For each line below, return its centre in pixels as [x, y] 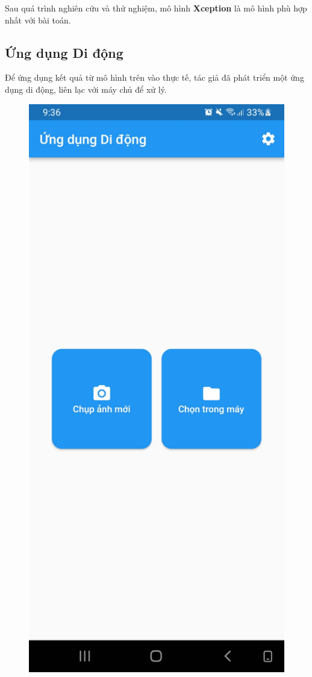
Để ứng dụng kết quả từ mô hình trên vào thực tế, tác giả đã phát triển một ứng [154, 77]
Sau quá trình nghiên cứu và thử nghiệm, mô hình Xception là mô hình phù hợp [156, 8]
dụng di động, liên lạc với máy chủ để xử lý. [86, 89]
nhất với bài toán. [38, 20]
